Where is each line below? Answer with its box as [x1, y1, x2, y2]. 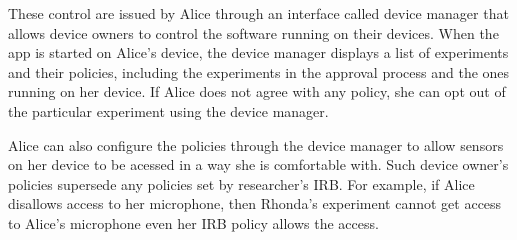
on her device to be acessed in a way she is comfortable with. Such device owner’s [8, 154, 509, 175]
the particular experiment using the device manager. [8, 100, 329, 121]
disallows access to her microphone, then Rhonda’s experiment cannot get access [8, 193, 502, 214]
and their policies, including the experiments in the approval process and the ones [8, 61, 510, 82]
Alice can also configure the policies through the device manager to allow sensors [8, 134, 504, 155]
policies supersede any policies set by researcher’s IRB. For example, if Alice [8, 173, 475, 194]
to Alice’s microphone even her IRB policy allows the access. [8, 212, 379, 233]
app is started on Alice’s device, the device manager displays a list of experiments [8, 42, 509, 63]
